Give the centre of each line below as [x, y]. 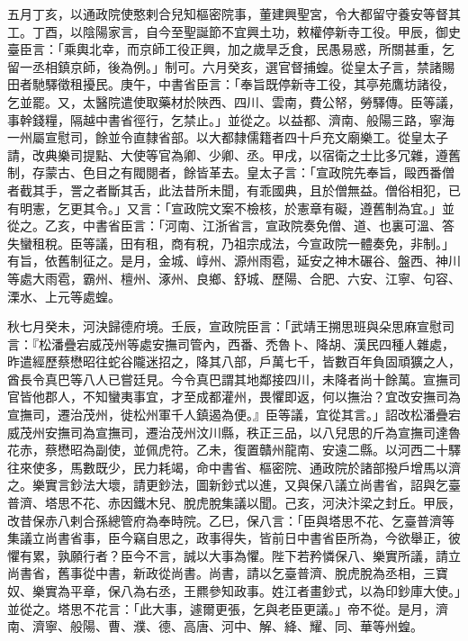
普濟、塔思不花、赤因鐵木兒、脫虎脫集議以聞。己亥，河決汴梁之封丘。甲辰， [234, 503]
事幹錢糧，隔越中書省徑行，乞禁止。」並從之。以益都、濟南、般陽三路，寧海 [231, 119]
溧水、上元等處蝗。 [64, 296]
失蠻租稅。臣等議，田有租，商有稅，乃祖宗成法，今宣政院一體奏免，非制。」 [231, 243]
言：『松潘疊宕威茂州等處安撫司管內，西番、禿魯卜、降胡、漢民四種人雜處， [231, 343]
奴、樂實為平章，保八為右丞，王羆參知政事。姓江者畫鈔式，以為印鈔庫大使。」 [234, 591]
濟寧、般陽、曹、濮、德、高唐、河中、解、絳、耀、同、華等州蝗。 [227, 626]
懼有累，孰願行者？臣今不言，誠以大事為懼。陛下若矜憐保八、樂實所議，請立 [234, 555]
